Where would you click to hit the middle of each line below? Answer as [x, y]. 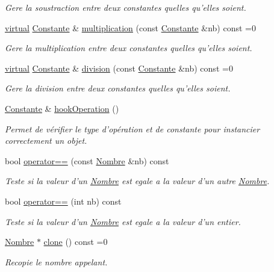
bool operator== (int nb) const [63, 201]
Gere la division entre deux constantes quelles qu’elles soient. [118, 88]
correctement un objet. [46, 141]
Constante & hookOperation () [62, 108]
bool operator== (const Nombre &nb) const [87, 160]
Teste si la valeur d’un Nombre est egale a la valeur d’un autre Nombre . [137, 181]
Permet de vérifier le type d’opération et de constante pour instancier [132, 128]
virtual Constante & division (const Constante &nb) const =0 [119, 68]
